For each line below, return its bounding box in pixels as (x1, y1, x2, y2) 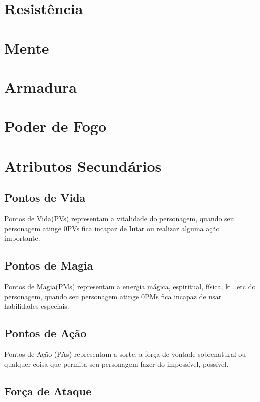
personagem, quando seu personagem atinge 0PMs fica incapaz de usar (4, 291, 222, 301)
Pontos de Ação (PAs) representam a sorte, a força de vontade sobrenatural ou (4, 349, 246, 359)
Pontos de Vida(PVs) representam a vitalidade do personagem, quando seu (4, 213, 234, 224)
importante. (4, 233, 40, 243)
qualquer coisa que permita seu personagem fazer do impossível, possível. (4, 358, 229, 369)
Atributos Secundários (4, 155, 162, 176)
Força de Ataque (4, 383, 92, 398)
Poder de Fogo (4, 116, 107, 137)
